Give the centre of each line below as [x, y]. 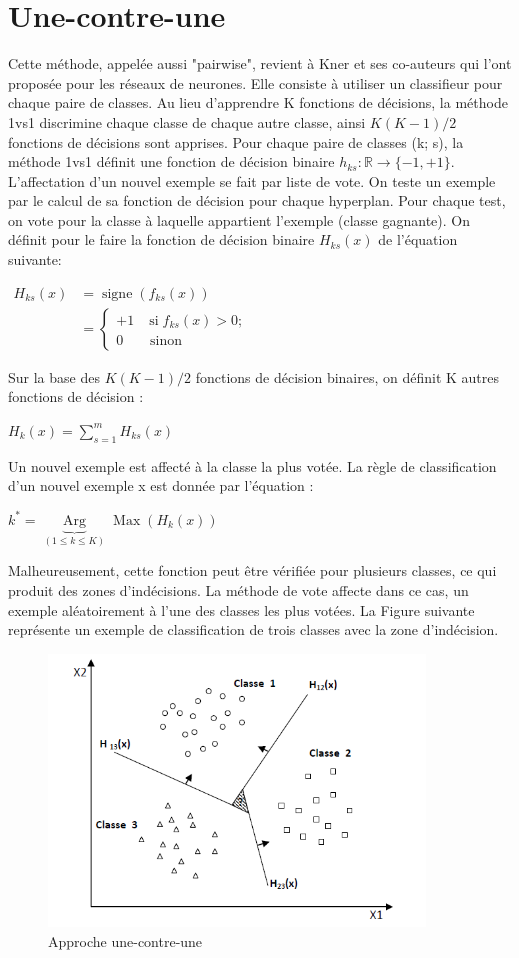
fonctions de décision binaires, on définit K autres [347, 376]
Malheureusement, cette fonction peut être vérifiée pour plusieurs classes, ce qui [252, 570]
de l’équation [418, 239]
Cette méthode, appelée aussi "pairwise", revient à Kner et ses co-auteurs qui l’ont [260, 63]
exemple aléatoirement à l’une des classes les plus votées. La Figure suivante [241, 609]
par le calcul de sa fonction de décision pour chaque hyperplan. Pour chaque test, [257, 200]
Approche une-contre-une [125, 940]
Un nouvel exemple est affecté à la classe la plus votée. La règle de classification [252, 465]
